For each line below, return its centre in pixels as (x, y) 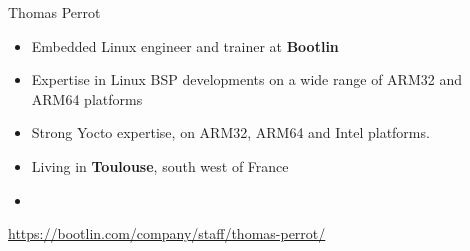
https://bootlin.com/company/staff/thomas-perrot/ (167, 233)
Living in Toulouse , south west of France (160, 165)
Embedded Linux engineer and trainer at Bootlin (185, 45)
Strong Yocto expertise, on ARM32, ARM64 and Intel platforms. (230, 132)
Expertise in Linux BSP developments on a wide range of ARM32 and (246, 79)
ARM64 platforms (87, 98)
